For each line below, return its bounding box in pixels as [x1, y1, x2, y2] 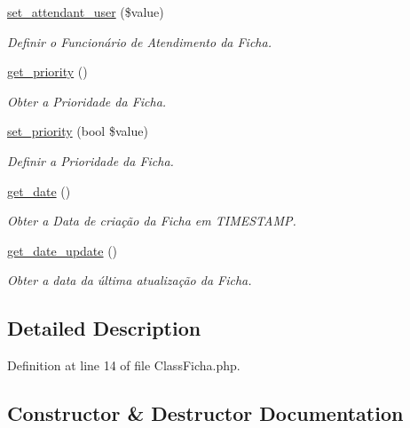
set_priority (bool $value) [7, 122, 148, 140]
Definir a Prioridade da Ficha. [7, 151, 174, 170]
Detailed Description [7, 314, 201, 342]
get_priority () [7, 62, 88, 81]
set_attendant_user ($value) [7, 3, 164, 20]
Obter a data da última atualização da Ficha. [7, 271, 252, 289]
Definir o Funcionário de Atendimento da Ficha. [7, 32, 272, 51]
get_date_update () [7, 241, 118, 259]
